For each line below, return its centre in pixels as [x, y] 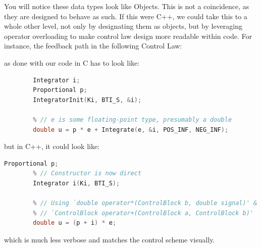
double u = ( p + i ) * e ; [75, 223]
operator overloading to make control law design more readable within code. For [128, 36]
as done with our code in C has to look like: [72, 62]
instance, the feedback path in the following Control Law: [93, 46]
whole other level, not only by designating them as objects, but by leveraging [123, 26]
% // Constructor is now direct [87, 173]
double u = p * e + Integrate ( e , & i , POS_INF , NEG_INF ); [131, 130]
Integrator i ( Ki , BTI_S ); [76, 183]
